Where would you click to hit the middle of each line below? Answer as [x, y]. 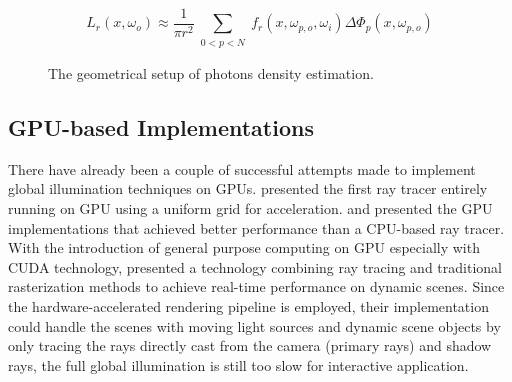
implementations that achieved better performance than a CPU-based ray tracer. [256, 227]
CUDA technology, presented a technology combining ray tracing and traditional [255, 266]
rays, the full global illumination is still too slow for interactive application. [238, 364]
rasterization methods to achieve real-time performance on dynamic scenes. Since [256, 286]
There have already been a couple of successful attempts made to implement [242, 168]
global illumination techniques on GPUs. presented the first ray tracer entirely [248, 188]
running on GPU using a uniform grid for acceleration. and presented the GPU [250, 208]
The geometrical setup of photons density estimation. [211, 73]
